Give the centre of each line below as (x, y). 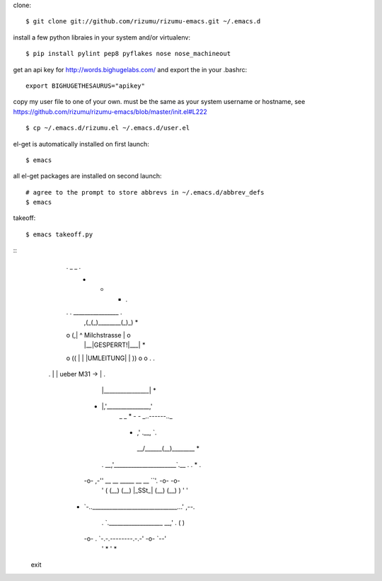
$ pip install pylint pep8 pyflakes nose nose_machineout (128, 54)
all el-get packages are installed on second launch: (87, 176)
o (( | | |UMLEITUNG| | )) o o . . (110, 358)
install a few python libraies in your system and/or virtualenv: (102, 37)
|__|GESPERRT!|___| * (115, 345)
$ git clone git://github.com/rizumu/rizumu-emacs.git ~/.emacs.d (143, 22)
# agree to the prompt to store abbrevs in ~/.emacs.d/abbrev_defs (145, 192)
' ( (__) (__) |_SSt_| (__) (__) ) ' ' (145, 490)
